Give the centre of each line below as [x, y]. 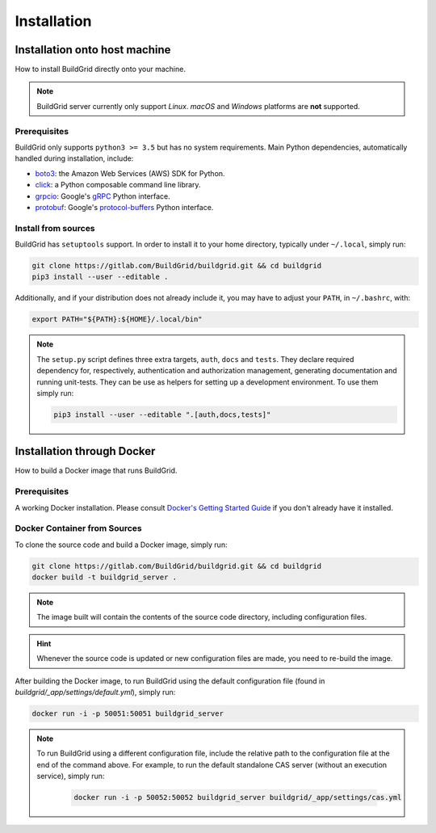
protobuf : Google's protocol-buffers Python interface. [124, 207]
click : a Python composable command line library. [118, 185]
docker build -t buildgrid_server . [105, 577]
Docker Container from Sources [78, 528]
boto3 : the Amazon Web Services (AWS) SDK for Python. [130, 173]
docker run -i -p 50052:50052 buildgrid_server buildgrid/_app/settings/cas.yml [238, 797]
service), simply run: [71, 776]
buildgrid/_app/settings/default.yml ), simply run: [95, 692]
